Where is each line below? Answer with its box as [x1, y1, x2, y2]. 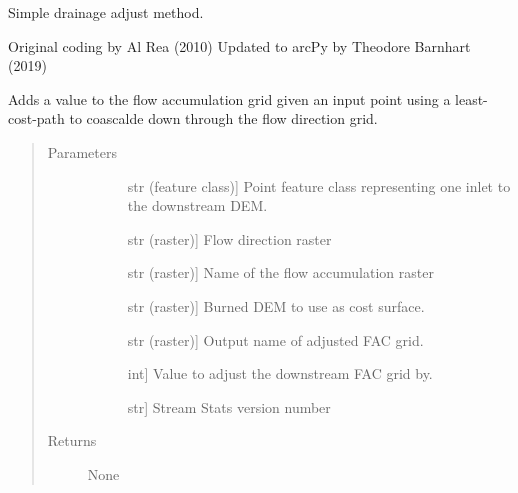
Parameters [47, 141, 117, 162]
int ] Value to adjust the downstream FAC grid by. [127, 363, 433, 384]
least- [455, 88, 488, 109]
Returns [47, 430, 97, 451]
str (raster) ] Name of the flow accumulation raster [127, 262, 434, 283]
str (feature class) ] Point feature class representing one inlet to [127, 175, 511, 196]
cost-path [8, 108, 65, 129]
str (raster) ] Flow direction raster [127, 228, 332, 249]
